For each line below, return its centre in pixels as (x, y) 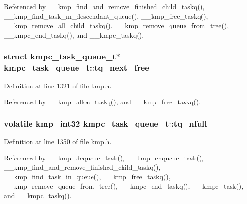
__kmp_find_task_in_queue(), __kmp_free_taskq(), (87, 176)
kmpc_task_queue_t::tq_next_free (77, 67)
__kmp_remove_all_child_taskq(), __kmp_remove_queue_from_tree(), (116, 25)
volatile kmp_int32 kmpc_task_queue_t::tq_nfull (106, 123)
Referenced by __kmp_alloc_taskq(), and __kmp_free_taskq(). (102, 102)
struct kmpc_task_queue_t (60, 56)
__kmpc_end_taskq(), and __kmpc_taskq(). (74, 35)
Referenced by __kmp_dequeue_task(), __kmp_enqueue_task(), (104, 157)
